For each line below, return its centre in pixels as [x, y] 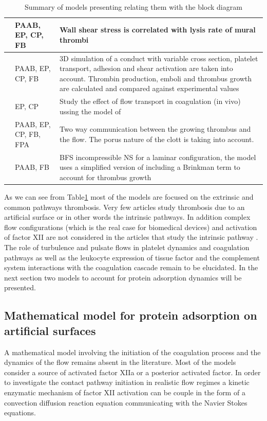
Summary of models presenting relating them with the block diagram [133, 7]
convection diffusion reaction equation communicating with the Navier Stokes [126, 402]
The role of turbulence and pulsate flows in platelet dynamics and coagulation [127, 247]
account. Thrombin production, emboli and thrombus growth [156, 78]
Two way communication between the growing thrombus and [155, 129]
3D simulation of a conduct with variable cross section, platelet [159, 58]
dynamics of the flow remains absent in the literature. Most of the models [120, 362]
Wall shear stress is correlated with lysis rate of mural [158, 30]
